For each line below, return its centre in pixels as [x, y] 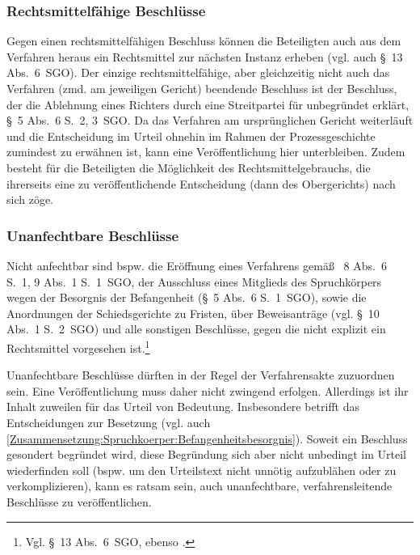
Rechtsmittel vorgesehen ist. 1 [78, 346]
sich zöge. [30, 199]
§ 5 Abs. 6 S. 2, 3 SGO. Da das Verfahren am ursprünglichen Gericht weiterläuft [210, 120]
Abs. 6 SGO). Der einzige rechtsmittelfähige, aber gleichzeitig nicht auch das [198, 72]
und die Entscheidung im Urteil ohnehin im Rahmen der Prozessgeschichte [191, 136]
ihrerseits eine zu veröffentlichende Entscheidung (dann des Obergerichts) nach [201, 183]
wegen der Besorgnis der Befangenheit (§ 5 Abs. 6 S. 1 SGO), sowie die [187, 297]
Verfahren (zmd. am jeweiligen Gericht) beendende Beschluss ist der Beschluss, [202, 88]
